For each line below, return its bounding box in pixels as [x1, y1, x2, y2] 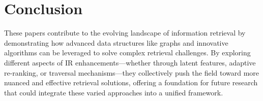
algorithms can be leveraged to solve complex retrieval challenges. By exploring [4, 47, 251, 58]
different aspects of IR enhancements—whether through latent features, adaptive [4, 57, 256, 68]
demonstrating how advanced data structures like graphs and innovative [4, 37, 228, 48]
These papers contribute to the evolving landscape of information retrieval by [4, 27, 246, 38]
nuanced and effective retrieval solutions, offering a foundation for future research [4, 77, 258, 88]
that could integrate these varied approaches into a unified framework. [4, 87, 223, 97]
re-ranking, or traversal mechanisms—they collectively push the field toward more [4, 67, 259, 78]
